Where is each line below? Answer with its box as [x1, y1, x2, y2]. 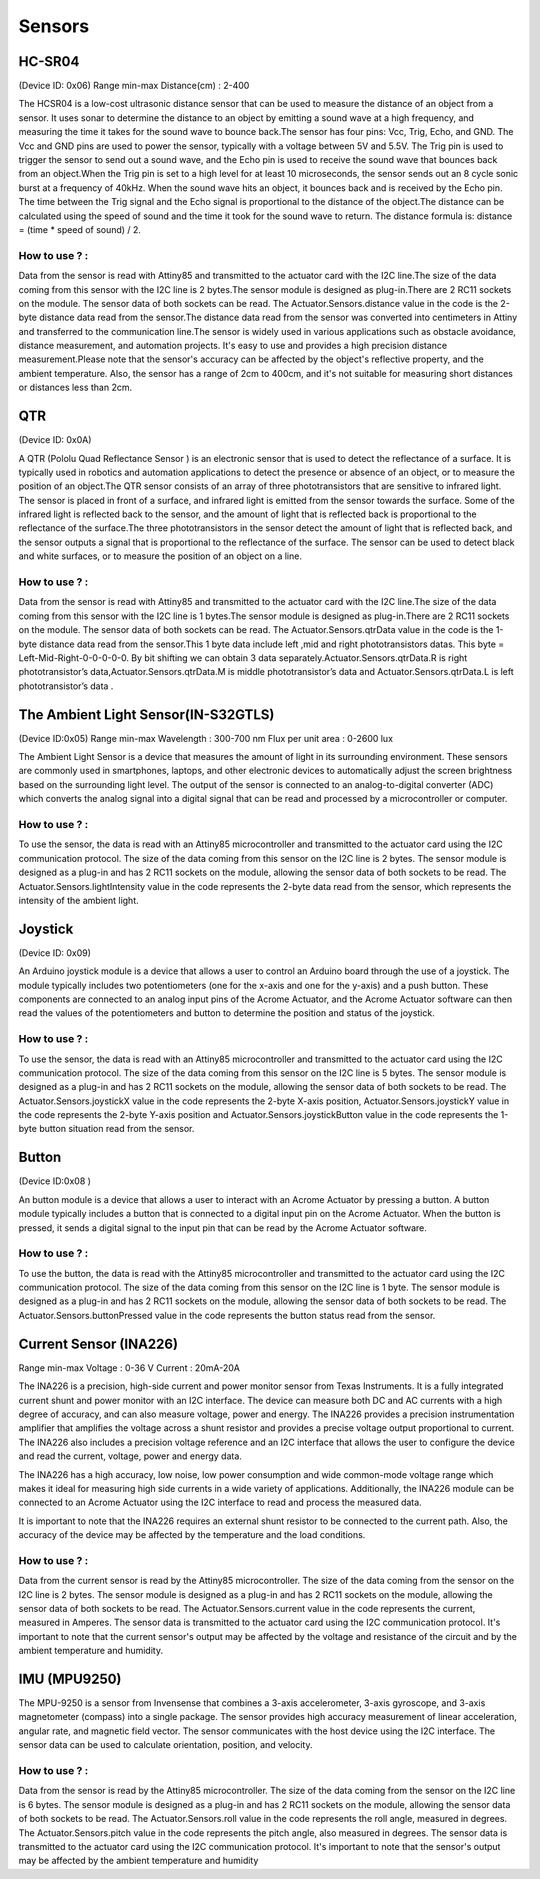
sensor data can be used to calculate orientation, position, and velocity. [18, 1739, 313, 1751]
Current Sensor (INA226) [18, 1335, 179, 1352]
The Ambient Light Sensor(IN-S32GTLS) [18, 706, 275, 723]
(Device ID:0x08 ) [18, 1175, 92, 1187]
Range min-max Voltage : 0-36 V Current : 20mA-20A [18, 1361, 240, 1374]
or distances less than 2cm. [18, 381, 133, 394]
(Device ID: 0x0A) [18, 434, 92, 446]
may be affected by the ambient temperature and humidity [18, 1855, 259, 1867]
